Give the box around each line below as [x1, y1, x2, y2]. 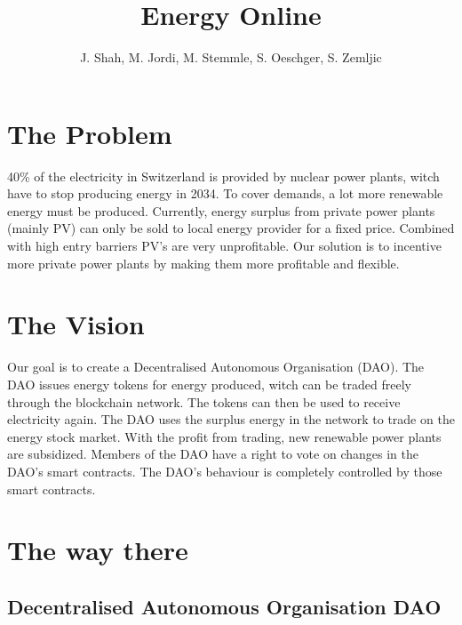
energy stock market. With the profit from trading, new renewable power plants [7, 427, 442, 445]
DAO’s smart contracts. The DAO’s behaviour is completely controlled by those [7, 461, 442, 480]
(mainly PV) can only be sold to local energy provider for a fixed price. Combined [7, 219, 455, 237]
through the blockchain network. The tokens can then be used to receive [7, 392, 401, 411]
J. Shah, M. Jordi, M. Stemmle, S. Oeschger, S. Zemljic [80, 48, 382, 67]
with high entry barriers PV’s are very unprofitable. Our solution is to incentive [7, 236, 442, 255]
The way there [7, 532, 188, 568]
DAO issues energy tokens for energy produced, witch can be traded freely [7, 374, 411, 393]
